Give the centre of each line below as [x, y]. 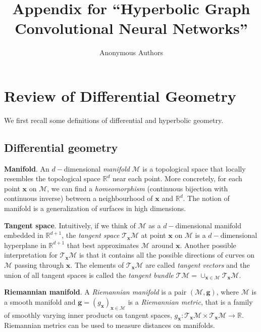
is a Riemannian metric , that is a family [190, 301]
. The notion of [206, 198]
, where [228, 292]
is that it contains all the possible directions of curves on [167, 255]
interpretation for [31, 255]
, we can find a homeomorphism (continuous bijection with [138, 188]
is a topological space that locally [194, 168]
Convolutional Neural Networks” [131, 28]
